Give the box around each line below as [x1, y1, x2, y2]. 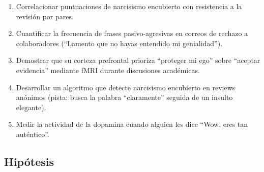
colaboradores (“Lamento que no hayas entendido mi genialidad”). [16, 38, 223, 48]
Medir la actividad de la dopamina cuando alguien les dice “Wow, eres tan [16, 119, 248, 129]
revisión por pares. [16, 11, 74, 21]
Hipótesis [4, 153, 54, 169]
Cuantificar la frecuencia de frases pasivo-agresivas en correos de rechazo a [16, 28, 248, 39]
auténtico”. [16, 128, 49, 139]
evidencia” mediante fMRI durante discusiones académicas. [16, 64, 200, 75]
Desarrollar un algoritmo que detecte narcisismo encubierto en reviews [16, 82, 236, 92]
